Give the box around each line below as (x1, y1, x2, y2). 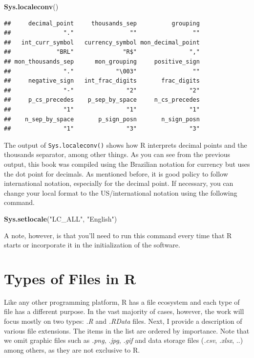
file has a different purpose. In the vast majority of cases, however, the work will (4, 306, 244, 316)
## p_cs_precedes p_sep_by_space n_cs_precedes (4, 96, 200, 104)
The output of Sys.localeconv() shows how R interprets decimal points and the (4, 139, 247, 150)
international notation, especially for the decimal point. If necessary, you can (4, 178, 233, 188)
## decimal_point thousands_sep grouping (4, 20, 200, 27)
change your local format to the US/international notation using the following (4, 187, 237, 198)
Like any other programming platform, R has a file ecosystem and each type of (4, 296, 240, 307)
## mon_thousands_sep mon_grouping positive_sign (4, 58, 200, 65)
